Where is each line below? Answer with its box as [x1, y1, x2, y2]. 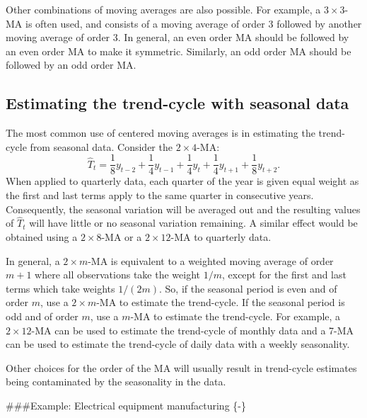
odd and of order [6, 308, 78, 323]
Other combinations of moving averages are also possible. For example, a [6, 2, 321, 16]
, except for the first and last [221, 267, 346, 282]
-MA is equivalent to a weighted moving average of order [88, 253, 334, 268]
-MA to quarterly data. [170, 230, 272, 244]
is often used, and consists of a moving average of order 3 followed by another [25, 16, 362, 30]
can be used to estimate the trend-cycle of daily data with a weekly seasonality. [6, 337, 350, 351]
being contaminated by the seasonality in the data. [6, 374, 226, 389]
